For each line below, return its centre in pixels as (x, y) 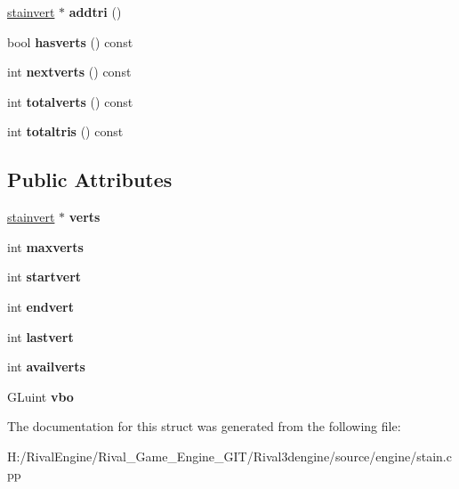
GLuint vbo (40, 396)
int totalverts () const (70, 101)
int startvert (44, 277)
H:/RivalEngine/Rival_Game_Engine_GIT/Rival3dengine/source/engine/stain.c (229, 456)
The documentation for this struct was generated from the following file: (204, 426)
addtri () (95, 12)
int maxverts (45, 246)
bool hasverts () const (70, 41)
